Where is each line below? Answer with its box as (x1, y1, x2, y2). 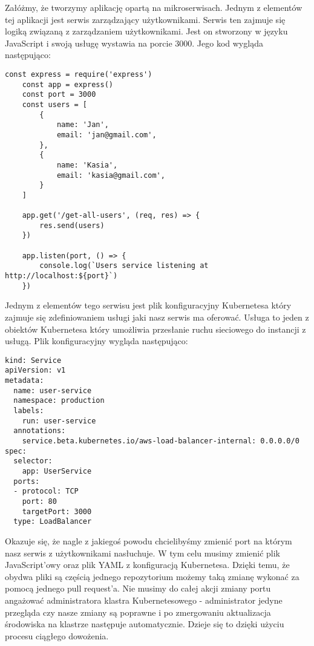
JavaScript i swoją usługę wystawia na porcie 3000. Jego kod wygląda (5, 36, 263, 49)
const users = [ (22, 100, 88, 109)
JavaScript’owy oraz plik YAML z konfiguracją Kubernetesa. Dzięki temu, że (5, 558, 290, 571)
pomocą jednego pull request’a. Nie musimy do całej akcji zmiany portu (5, 582, 271, 595)
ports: (13, 477, 40, 486)
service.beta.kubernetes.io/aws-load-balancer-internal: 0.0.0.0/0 (22, 437, 299, 446)
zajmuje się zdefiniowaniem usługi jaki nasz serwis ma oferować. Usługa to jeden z (5, 311, 309, 323)
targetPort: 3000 (22, 507, 92, 516)
